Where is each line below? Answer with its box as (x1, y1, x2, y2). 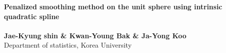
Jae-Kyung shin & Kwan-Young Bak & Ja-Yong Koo (4, 30, 187, 40)
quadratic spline (4, 11, 59, 21)
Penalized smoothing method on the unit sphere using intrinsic (4, 1, 223, 11)
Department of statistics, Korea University (4, 40, 132, 50)
